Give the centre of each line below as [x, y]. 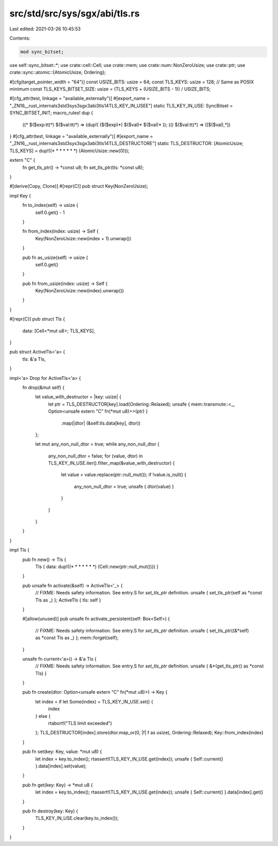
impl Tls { [20, 550]
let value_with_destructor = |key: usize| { [78, 397]
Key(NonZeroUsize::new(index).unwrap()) [80, 291]
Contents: [20, 38]
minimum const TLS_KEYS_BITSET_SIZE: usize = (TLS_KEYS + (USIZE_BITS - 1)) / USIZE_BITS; [110, 89]
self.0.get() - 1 [50, 212]
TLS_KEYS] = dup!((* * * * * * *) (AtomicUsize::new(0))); [69, 151]
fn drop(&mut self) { [44, 387]
